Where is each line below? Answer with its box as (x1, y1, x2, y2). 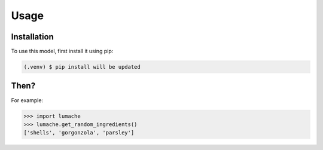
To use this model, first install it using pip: (11, 48, 114, 55)
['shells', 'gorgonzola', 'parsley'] (23, 129, 135, 136)
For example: (11, 96, 44, 104)
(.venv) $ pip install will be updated (23, 63, 141, 71)
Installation (11, 32, 54, 42)
